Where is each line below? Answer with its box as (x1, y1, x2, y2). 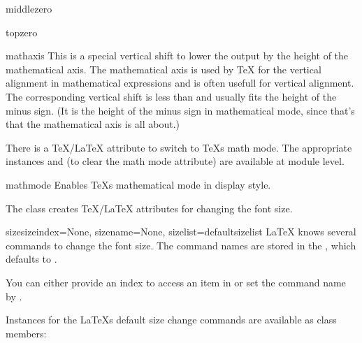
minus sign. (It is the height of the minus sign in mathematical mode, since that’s (6, 103, 355, 117)
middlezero (6, 1, 52, 15)
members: (6, 326, 47, 340)
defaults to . (6, 251, 57, 266)
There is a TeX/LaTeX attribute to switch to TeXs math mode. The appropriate (6, 140, 352, 154)
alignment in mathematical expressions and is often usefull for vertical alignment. (6, 75, 354, 90)
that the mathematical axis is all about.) (6, 117, 180, 131)
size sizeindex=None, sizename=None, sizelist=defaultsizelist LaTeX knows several (6, 224, 356, 239)
